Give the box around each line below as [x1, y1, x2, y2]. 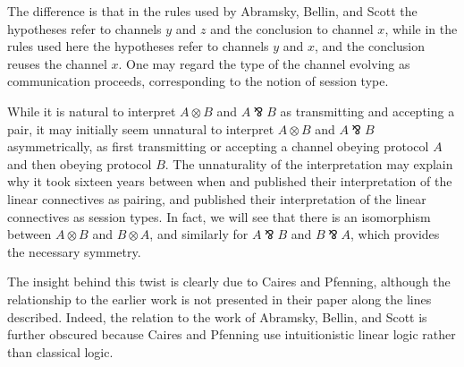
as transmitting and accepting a [280, 101, 455, 120]
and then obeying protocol [7, 154, 152, 173]
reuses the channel [7, 54, 107, 73]
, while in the [384, 19, 458, 38]
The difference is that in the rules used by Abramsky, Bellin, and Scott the [7, 2, 418, 20]
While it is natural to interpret [7, 101, 176, 120]
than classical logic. [7, 342, 114, 361]
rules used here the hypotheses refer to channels [7, 37, 269, 55]
